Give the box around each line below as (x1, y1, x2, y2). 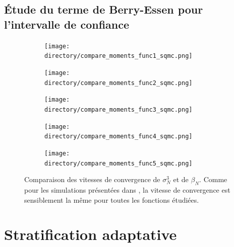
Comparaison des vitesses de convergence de (24, 174, 160, 185)
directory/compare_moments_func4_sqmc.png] (44, 133, 193, 140)
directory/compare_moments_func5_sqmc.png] (44, 159, 193, 167)
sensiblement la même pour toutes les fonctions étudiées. (24, 194, 199, 205)
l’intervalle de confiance (4, 16, 130, 32)
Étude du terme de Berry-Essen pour (4, 2, 203, 17)
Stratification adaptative (4, 224, 177, 244)
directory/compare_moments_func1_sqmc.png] (44, 52, 193, 60)
